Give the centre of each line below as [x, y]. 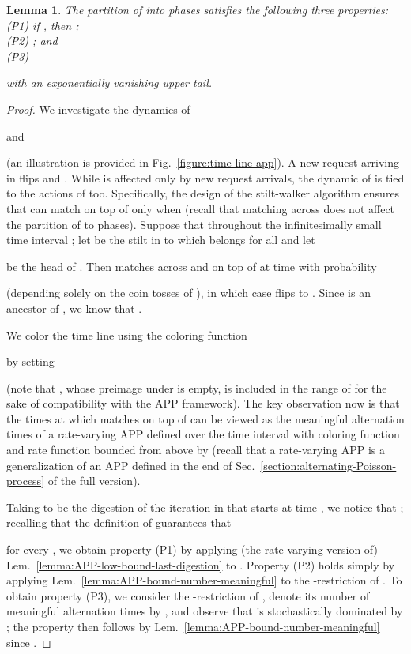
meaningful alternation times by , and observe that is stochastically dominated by [205, 611]
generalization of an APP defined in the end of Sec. [131, 465]
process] [26, 481]
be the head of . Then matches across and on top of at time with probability [192, 266]
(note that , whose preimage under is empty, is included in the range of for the [197, 387]
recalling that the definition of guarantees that [119, 522]
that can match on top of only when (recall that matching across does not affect [201, 208]
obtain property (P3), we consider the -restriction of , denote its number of [188, 595]
